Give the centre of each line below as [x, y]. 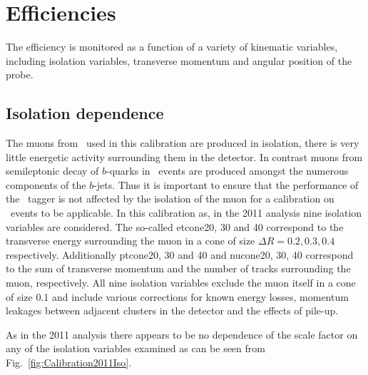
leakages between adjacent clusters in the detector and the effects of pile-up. [172, 310]
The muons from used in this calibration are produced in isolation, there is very [183, 143]
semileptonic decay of [52, 171]
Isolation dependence [85, 113]
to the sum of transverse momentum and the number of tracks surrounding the [178, 268]
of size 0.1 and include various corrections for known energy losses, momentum [177, 296]
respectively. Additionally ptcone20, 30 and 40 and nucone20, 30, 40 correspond [180, 254]
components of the [46, 184]
